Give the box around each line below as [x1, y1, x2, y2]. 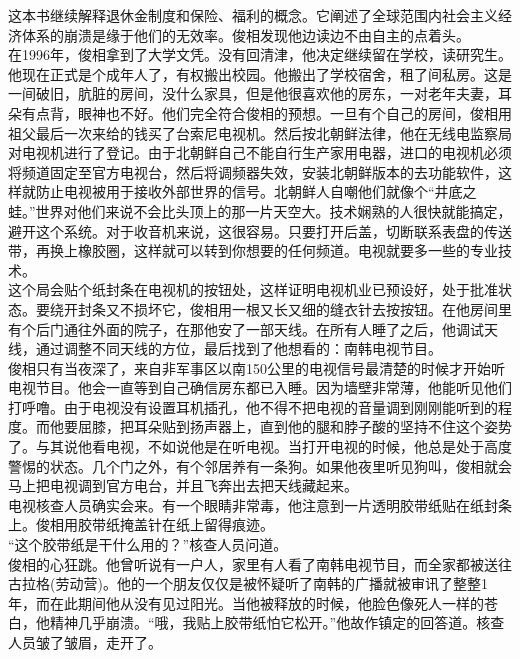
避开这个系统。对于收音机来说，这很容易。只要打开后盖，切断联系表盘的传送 [8, 220, 512, 241]
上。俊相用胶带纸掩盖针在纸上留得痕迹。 [8, 514, 274, 535]
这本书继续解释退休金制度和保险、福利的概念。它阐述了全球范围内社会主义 [8, 5, 498, 25]
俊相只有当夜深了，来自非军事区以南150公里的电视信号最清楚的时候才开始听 [8, 357, 505, 378]
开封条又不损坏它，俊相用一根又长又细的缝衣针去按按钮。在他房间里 [63, 298, 512, 319]
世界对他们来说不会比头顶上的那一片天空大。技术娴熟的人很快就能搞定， [35, 200, 512, 221]
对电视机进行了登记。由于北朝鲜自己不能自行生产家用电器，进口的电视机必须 [8, 142, 512, 163]
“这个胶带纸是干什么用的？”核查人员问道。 [8, 534, 288, 555]
